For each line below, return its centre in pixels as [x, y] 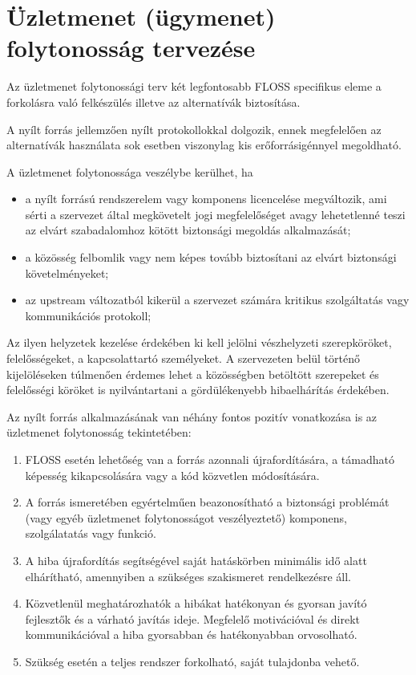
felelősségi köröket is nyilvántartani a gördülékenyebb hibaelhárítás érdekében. [198, 390]
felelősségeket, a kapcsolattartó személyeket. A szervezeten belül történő [184, 358]
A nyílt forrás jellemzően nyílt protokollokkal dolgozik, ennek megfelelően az [194, 129]
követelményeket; [67, 272]
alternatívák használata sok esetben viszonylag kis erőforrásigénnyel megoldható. [204, 145]
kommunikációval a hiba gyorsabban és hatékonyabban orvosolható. [191, 634]
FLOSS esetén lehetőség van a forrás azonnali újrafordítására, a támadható [210, 459]
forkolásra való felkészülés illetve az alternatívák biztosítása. [153, 102]
